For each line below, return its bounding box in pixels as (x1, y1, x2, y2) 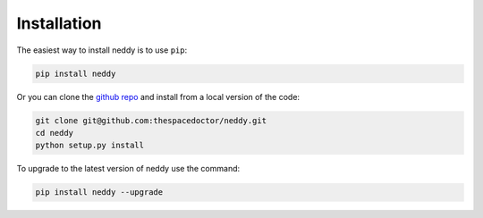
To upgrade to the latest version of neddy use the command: (16, 163, 241, 174)
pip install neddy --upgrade (35, 188, 164, 197)
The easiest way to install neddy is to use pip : (16, 45, 188, 55)
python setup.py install (35, 140, 145, 151)
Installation (16, 13, 102, 33)
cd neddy (35, 128, 74, 138)
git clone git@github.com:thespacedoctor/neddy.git (35, 115, 267, 125)
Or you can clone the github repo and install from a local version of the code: (16, 91, 300, 102)
